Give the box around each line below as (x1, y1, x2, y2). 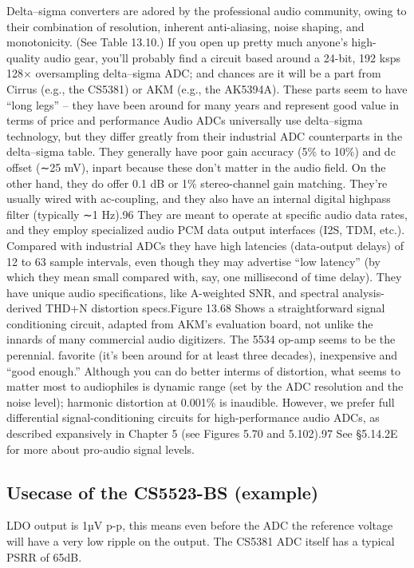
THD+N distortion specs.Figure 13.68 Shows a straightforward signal (45, 300, 385, 316)
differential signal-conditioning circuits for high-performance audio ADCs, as (6, 409, 380, 426)
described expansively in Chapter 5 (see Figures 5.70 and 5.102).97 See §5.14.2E (6, 425, 398, 442)
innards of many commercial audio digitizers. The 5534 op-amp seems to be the (6, 331, 396, 348)
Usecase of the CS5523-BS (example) (6, 479, 319, 504)
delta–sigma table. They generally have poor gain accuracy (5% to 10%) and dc (6, 143, 396, 160)
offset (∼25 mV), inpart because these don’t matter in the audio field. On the (6, 158, 386, 175)
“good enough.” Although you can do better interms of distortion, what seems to (6, 362, 400, 379)
